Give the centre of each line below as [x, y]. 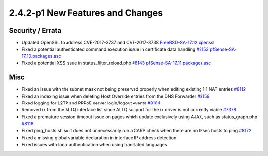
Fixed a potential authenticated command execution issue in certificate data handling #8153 [115, 49]
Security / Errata [35, 30]
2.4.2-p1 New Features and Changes [86, 13]
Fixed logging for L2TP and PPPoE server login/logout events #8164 [91, 103]
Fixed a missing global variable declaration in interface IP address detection [99, 137]
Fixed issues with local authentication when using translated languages [94, 145]
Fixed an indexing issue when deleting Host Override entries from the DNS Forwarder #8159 [116, 96]
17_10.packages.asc [41, 56]
